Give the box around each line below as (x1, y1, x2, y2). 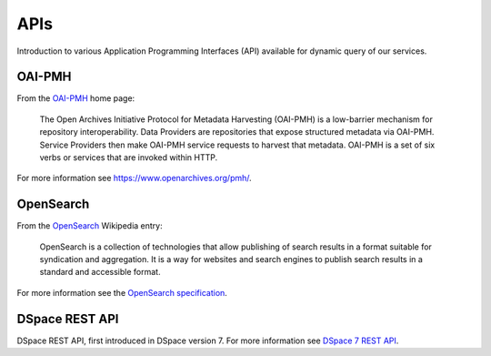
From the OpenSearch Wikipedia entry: (16, 220, 163, 231)
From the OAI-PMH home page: (16, 93, 135, 104)
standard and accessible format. (39, 267, 161, 278)
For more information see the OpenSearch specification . (16, 287, 227, 298)
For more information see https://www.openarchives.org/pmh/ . (16, 173, 252, 184)
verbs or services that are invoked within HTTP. (39, 152, 218, 163)
